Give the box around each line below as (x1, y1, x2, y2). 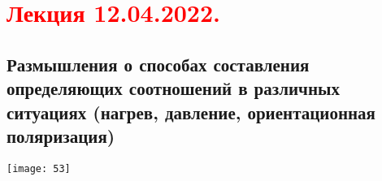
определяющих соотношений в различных (7, 75, 340, 101)
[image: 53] (7, 162, 71, 175)
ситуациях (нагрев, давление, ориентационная (7, 99, 375, 124)
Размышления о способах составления (7, 51, 310, 76)
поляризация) (7, 123, 115, 148)
